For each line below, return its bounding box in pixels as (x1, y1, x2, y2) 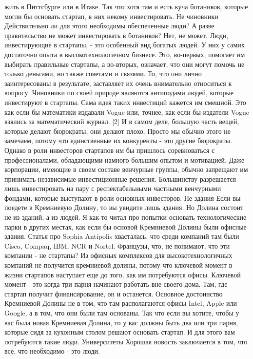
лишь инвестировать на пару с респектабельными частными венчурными (4, 183, 221, 193)
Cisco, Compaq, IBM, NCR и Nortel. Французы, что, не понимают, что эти (4, 240, 230, 251)
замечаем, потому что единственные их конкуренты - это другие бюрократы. (4, 135, 232, 146)
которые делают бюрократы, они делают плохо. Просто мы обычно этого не (4, 126, 231, 136)
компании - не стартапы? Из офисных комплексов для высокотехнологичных (4, 250, 233, 260)
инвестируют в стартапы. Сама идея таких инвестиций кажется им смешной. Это (4, 97, 246, 107)
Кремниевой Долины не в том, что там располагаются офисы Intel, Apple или (4, 298, 237, 308)
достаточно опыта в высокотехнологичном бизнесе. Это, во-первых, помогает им (4, 49, 245, 59)
